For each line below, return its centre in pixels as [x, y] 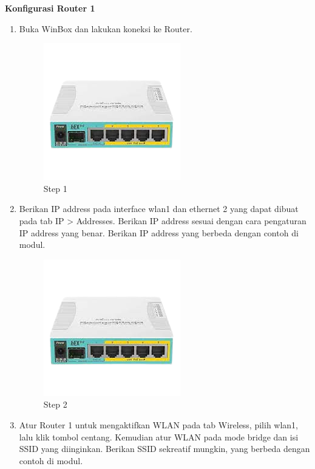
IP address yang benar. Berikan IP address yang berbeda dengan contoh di [159, 232]
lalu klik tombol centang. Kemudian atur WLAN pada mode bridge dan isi [159, 436]
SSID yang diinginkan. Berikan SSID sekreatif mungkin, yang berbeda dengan [164, 449]
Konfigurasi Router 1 [50, 8]
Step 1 [55, 188]
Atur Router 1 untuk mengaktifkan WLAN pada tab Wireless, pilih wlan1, [159, 424]
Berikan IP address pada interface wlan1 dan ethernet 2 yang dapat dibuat [159, 209]
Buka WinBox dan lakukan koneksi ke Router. [106, 28]
